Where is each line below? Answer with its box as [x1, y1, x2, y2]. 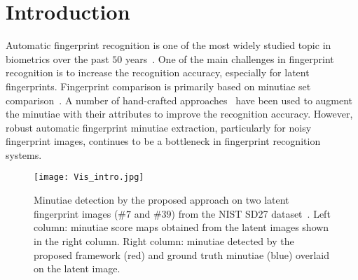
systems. [6, 147, 42, 162]
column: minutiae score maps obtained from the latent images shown [34, 220, 329, 234]
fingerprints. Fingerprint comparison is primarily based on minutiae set [6, 78, 311, 93]
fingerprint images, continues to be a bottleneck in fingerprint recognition [6, 134, 321, 148]
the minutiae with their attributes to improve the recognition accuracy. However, [6, 106, 353, 121]
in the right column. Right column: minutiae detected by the [34, 233, 294, 248]
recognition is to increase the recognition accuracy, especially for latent [6, 65, 310, 80]
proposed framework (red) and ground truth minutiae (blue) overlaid [34, 247, 329, 262]
